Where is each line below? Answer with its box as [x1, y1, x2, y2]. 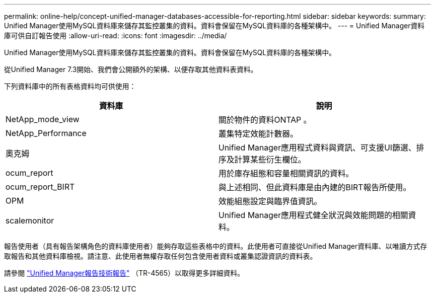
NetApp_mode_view [5, 114, 79, 124]
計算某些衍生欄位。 [234, 154, 306, 164]
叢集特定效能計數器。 [218, 129, 298, 139]
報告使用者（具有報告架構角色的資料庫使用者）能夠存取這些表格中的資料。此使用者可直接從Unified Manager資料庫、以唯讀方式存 [4, 242, 427, 250]
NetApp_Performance [5, 128, 87, 138]
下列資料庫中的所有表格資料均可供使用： [4, 82, 136, 90]
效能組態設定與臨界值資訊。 [218, 196, 322, 206]
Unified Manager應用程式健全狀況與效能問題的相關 [218, 210, 408, 220]
